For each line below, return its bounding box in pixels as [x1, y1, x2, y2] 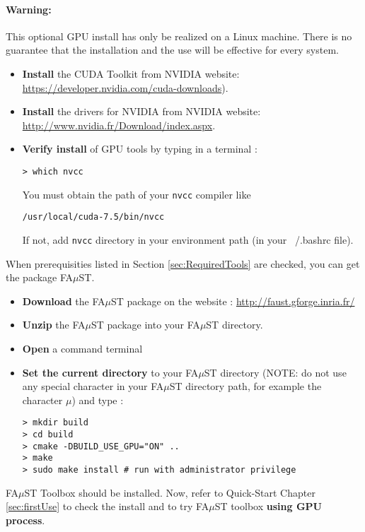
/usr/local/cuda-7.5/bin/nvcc [22, 212, 165, 223]
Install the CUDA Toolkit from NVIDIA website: [22, 66, 240, 81]
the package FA [6, 270, 74, 285]
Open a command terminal [22, 341, 143, 355]
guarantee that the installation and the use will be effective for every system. [6, 42, 339, 57]
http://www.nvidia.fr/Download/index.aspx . [22, 117, 216, 132]
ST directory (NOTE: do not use [204, 365, 347, 379]
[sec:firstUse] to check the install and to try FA [6, 499, 209, 514]
